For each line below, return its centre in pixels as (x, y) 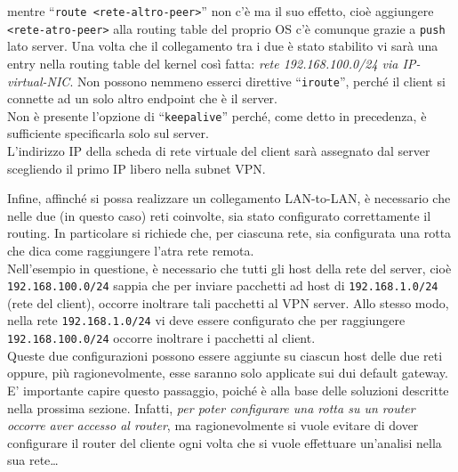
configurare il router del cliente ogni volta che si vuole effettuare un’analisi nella (225, 442)
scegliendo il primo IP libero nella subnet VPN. (137, 168)
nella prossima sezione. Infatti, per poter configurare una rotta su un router (211, 407)
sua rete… (33, 460)
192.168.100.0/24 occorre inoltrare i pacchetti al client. (161, 338)
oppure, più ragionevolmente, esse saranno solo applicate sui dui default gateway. (228, 373)
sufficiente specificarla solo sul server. (108, 133)
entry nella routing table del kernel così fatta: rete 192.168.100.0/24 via (203, 63)
